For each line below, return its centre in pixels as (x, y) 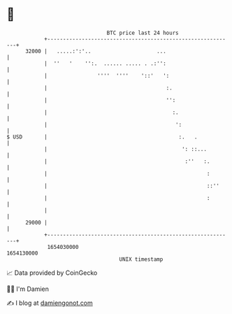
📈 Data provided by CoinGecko (52, 273)
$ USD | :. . (102, 137)
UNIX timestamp (141, 259)
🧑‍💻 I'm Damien (28, 289)
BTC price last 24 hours (143, 33)
